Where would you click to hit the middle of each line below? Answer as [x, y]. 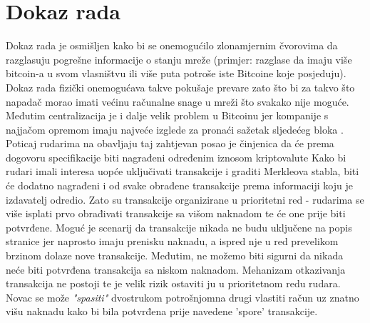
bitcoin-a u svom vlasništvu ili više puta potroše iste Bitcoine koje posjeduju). [176, 73]
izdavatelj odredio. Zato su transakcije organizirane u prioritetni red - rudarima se [185, 199]
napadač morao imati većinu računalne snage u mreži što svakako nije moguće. [178, 101]
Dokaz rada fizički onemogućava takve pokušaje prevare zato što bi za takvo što [180, 87]
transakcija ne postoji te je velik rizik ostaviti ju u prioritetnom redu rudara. [173, 283]
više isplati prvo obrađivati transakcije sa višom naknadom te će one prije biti [176, 213]
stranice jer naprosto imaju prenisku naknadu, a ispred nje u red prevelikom [172, 241]
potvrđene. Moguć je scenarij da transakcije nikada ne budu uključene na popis [179, 227]
